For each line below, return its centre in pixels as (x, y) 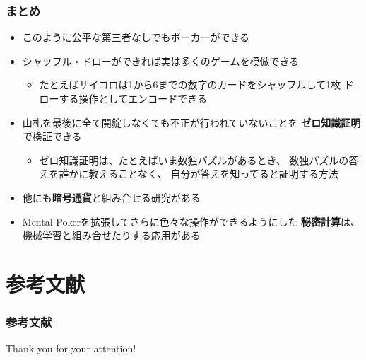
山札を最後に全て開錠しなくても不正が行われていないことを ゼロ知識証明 (191, 122)
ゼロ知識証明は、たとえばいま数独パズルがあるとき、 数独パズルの (194, 159)
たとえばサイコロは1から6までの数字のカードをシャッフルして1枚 (190, 85)
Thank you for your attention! (71, 348)
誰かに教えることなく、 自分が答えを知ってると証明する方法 (199, 174)
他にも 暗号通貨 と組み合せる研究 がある (111, 197)
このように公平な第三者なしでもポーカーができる (136, 37)
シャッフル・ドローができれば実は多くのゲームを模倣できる (161, 60)
